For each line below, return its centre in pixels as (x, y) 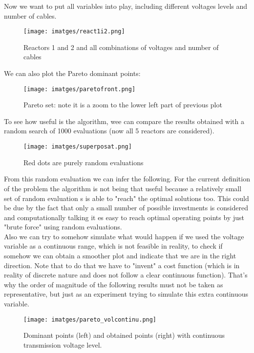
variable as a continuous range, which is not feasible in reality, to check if (113, 246)
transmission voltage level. (63, 344)
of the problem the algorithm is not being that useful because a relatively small (123, 188)
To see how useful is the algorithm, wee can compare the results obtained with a (124, 121)
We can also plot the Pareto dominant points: (72, 73)
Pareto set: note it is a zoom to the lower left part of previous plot (123, 105)
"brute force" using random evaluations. (63, 227)
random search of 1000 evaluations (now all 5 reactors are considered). (109, 131)
